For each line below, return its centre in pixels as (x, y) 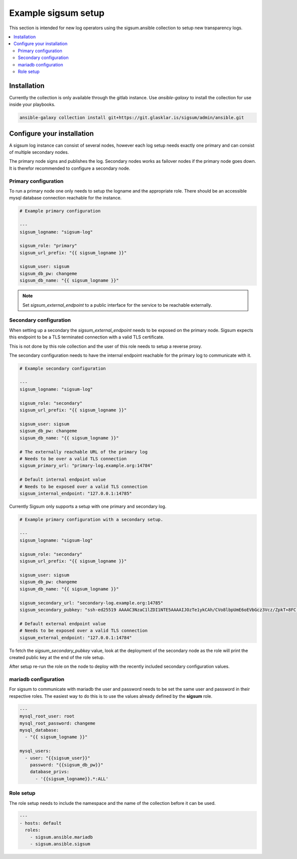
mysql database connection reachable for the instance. (65, 198)
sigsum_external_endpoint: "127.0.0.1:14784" (76, 637)
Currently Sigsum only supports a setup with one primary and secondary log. (88, 506)
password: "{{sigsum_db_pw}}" (67, 765)
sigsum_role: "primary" (49, 246)
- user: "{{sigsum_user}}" (58, 758)
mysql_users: (35, 751)
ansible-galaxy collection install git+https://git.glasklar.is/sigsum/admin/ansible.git (132, 118)
